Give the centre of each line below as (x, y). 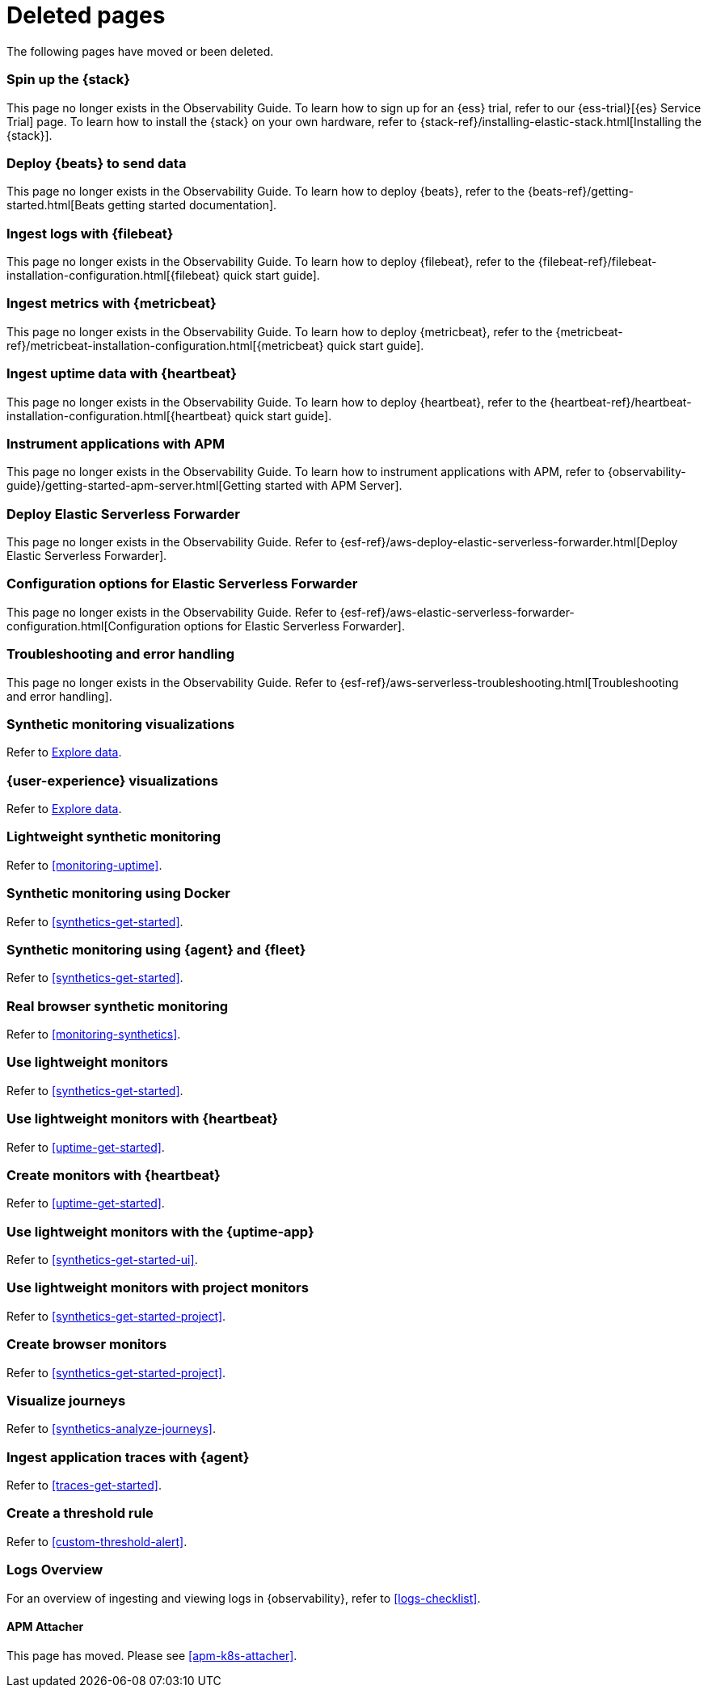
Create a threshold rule (80, 1513)
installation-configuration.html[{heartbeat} (119, 415)
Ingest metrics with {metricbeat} (112, 303)
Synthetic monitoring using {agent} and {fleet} (156, 949)
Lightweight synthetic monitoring (114, 837)
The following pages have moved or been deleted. (140, 51)
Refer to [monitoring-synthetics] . (94, 1034)
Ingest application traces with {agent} (128, 1457)
